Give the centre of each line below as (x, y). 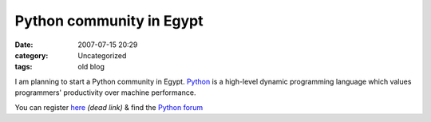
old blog (91, 67)
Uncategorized (102, 55)
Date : (24, 45)
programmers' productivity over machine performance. (105, 92)
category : (32, 55)
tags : (24, 67)
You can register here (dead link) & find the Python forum (109, 107)
